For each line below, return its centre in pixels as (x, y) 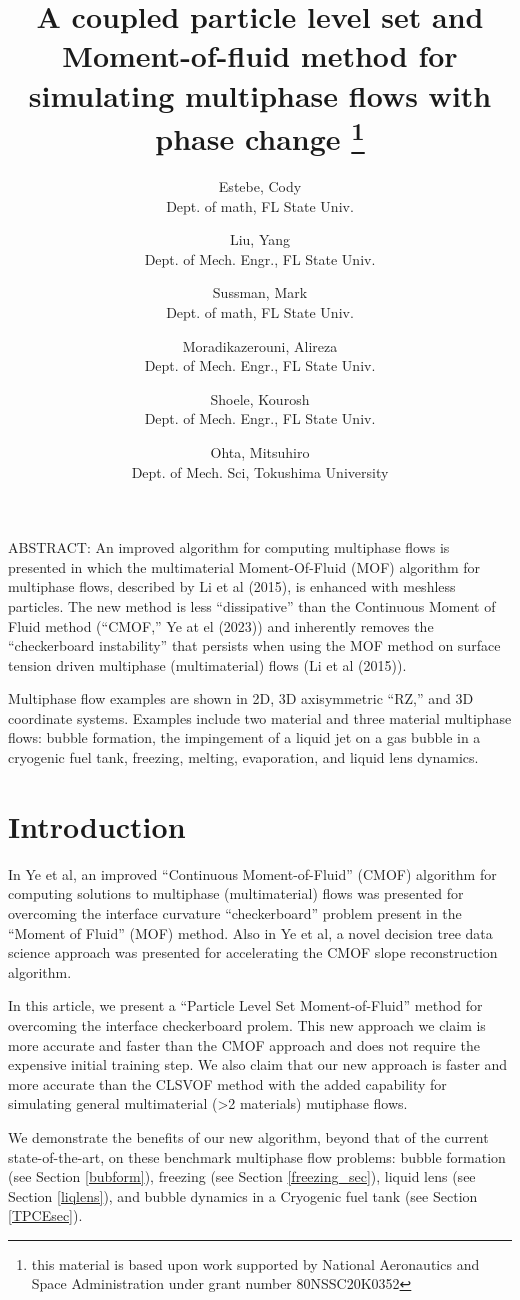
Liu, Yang (260, 239)
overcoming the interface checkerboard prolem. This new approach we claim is (247, 1024)
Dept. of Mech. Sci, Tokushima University (260, 471)
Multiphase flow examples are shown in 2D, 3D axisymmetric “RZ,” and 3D (241, 698)
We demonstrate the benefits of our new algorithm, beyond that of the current (248, 1136)
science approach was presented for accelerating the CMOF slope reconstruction (253, 952)
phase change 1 (260, 136)
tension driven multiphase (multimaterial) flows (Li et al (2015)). (207, 664)
